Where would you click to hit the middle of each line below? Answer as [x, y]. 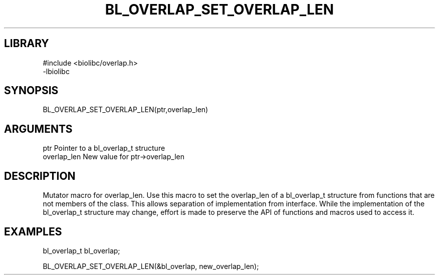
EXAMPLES [33, 231]
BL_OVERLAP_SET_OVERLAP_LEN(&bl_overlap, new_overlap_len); [151, 266]
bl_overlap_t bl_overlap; [81, 250]
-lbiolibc [56, 71]
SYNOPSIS [31, 91]
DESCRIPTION [40, 176]
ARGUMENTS [38, 129]
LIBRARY [27, 44]
